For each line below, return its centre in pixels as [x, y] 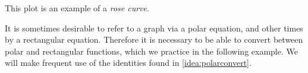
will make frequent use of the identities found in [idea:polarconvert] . [128, 63]
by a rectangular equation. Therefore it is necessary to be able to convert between [154, 39]
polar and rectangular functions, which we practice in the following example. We [151, 51]
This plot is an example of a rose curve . [77, 8]
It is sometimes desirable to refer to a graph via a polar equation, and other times [154, 28]
